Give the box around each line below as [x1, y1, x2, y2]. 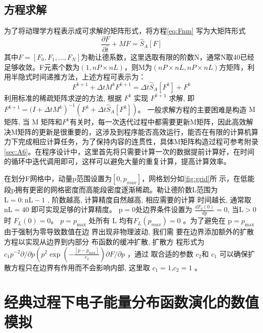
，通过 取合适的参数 [127, 248, 194, 259]
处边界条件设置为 [135, 204, 192, 215]
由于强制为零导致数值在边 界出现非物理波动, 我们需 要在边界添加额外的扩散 [4, 226, 254, 237]
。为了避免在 [183, 215, 226, 226]
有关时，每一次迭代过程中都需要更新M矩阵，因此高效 [69, 116, 246, 127]
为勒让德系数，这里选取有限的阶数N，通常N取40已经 [80, 51, 254, 62]
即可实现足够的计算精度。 [31, 204, 116, 215]
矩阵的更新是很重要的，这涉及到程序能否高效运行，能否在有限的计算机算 [17, 126, 258, 137]
